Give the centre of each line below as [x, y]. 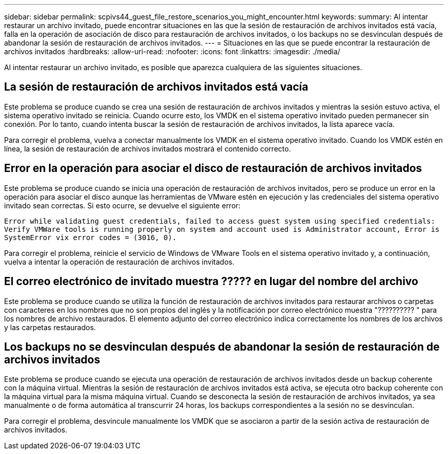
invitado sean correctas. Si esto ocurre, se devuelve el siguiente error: [122, 205]
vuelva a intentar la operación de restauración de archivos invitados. [119, 262]
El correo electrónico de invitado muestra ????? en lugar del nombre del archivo [211, 282]
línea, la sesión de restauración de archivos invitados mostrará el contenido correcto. [148, 148]
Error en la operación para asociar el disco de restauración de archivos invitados [213, 168]
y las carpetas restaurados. [50, 327]
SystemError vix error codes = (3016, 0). [91, 237]
